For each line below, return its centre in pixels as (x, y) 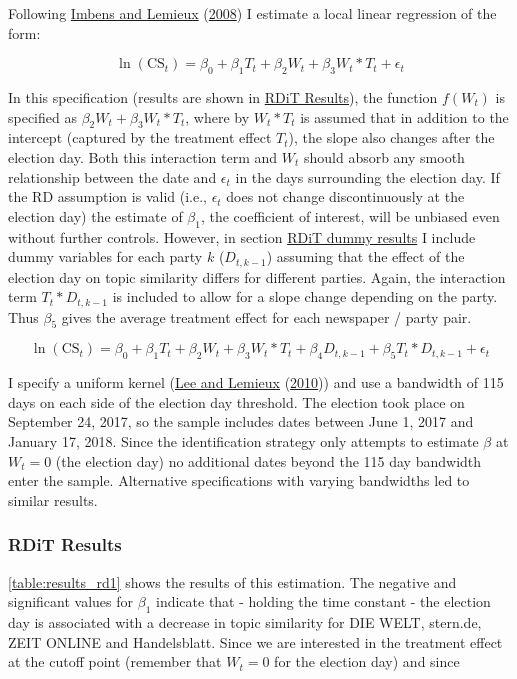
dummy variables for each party (105, 256)
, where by (217, 116)
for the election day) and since (367, 661)
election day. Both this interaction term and (143, 156)
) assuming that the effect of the (365, 256)
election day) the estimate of (95, 215)
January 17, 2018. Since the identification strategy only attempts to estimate (243, 441)
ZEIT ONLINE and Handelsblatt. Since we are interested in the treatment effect (255, 641)
